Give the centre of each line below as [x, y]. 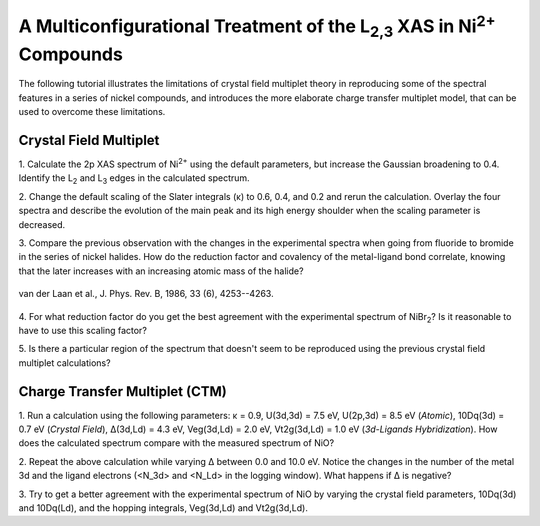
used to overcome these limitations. [92, 112]
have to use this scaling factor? [82, 330]
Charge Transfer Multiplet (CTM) [122, 391]
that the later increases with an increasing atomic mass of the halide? [161, 271]
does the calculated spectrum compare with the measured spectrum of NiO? [176, 443]
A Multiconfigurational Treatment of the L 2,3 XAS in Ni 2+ [257, 26]
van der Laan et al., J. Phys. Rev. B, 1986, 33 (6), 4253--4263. [146, 294]
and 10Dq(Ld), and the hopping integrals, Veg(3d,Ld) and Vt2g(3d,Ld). [163, 507]
